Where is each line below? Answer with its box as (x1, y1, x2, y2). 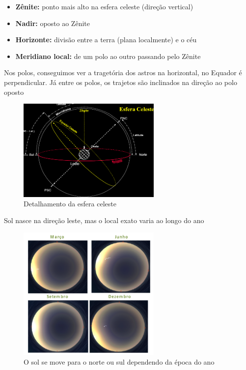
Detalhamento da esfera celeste (24, 199, 116, 209)
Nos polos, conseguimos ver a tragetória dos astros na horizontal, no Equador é (4, 67, 242, 78)
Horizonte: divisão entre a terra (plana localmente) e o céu (15, 34, 197, 45)
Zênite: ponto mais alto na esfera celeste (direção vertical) (15, 1, 193, 11)
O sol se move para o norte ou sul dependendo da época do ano (24, 356, 215, 367)
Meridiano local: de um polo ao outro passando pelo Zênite (15, 51, 201, 61)
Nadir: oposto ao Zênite (15, 18, 90, 28)
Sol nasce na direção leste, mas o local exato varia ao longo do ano (4, 215, 204, 225)
